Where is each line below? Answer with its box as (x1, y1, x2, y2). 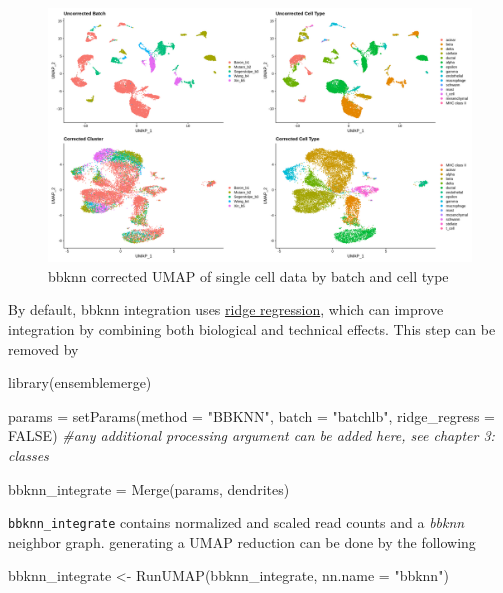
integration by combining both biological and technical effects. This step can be (8, 319, 496, 340)
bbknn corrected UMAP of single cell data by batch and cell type (48, 265, 449, 286)
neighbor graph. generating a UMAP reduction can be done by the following (8, 531, 476, 552)
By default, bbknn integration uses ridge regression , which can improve (8, 299, 444, 320)
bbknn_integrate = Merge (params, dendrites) (8, 478, 290, 499)
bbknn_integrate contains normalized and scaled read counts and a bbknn (8, 512, 465, 533)
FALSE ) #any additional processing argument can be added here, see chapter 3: (8, 425, 495, 446)
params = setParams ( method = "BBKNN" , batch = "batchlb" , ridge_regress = (8, 405, 495, 426)
